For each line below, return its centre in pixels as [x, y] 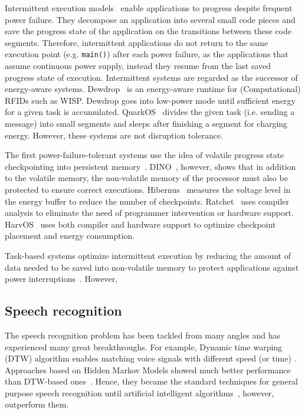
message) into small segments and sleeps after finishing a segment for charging [146, 123]
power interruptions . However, [61, 279]
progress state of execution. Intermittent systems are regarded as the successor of [151, 77]
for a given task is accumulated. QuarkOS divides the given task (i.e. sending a [150, 112]
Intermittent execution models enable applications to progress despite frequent [149, 8]
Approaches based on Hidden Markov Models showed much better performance [148, 369]
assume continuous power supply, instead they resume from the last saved [138, 66]
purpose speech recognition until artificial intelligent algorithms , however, [140, 392]
